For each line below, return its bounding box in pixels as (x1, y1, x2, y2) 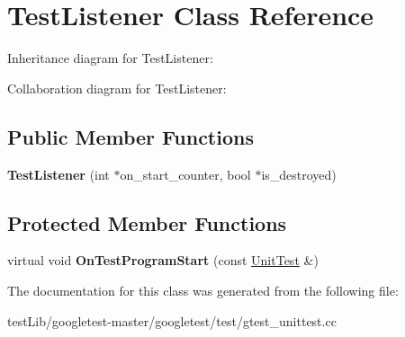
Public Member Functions (7, 122, 254, 150)
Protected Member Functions (7, 208, 287, 236)
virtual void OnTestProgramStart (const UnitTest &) (7, 251, 319, 270)
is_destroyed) (261, 164, 337, 183)
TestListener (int (7, 164, 110, 183)
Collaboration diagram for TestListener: (7, 78, 227, 97)
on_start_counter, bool (120, 164, 251, 183)
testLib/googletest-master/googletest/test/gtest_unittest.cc (7, 311, 337, 330)
